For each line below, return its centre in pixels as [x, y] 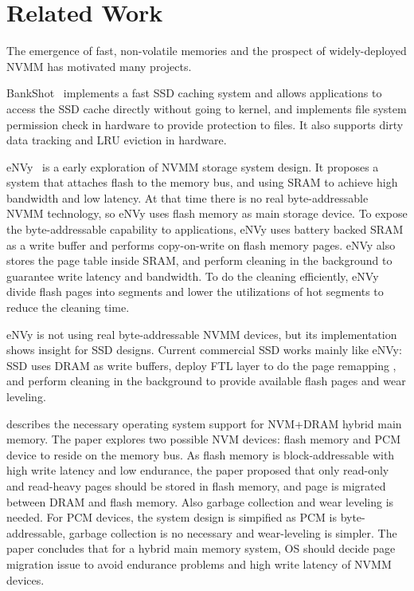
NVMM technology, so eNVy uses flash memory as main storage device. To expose [207, 213]
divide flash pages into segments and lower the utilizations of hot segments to [195, 292]
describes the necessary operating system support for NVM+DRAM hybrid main [204, 423]
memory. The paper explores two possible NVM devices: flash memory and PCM [203, 439]
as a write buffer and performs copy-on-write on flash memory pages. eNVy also [201, 244]
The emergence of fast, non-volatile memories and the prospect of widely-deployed [207, 51]
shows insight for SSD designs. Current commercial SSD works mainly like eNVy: [204, 350]
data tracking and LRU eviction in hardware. [117, 140]
